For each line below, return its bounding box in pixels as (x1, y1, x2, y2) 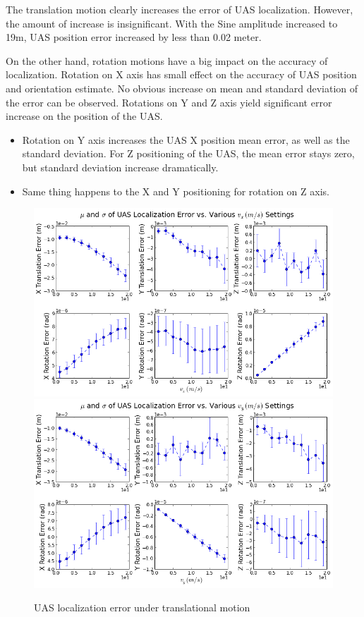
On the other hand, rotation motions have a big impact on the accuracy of (6, 53, 328, 68)
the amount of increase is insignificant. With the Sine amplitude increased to (6, 16, 338, 30)
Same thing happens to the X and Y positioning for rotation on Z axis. (22, 183, 329, 198)
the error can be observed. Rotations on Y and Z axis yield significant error (6, 94, 332, 109)
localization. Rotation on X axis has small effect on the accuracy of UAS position (6, 67, 357, 82)
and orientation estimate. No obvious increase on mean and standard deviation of (6, 80, 358, 95)
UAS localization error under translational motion (34, 600, 250, 615)
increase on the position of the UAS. (6, 109, 163, 123)
